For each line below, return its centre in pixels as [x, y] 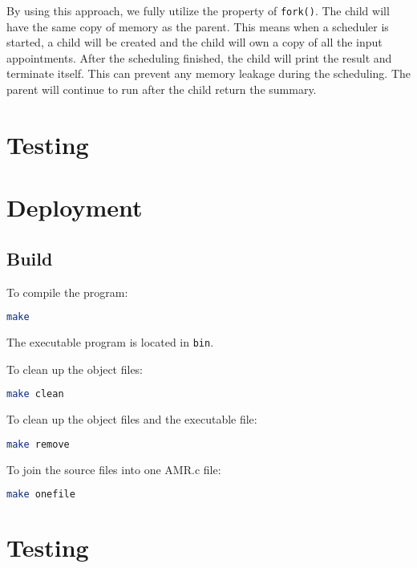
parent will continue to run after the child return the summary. [162, 89]
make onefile [41, 495]
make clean [35, 394]
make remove [38, 444]
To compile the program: [67, 292]
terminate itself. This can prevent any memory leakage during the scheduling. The [208, 73]
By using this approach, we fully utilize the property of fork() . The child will [198, 10]
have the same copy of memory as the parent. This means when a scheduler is [198, 26]
